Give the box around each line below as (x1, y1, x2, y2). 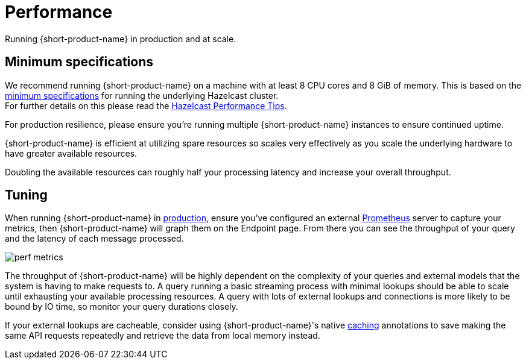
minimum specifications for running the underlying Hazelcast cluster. (5, 90, 279, 101)
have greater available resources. (5, 148, 138, 158)
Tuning (5, 187, 48, 203)
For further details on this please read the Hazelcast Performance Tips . (5, 100, 287, 111)
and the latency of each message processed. (5, 233, 184, 244)
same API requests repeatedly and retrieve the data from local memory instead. (5, 330, 320, 341)
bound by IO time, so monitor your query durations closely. (5, 301, 238, 312)
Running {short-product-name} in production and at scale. (5, 33, 236, 44)
